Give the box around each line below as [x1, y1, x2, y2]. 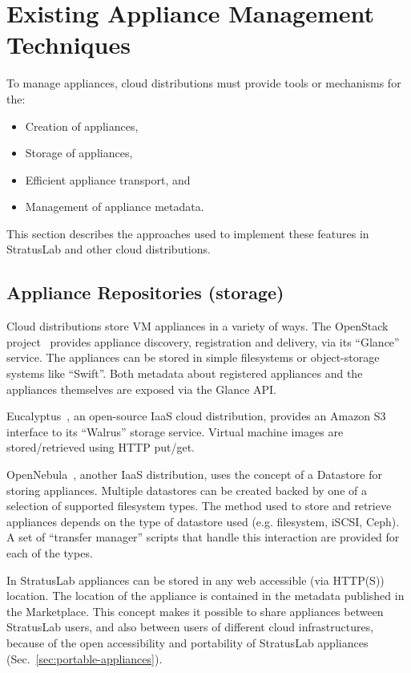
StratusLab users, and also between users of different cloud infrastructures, [6, 618, 374, 635]
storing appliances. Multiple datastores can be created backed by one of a [6, 481, 367, 498]
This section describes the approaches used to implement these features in [6, 225, 369, 241]
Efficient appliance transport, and [25, 171, 191, 188]
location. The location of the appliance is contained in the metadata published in [6, 587, 405, 604]
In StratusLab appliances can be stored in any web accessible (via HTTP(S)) [6, 571, 385, 588]
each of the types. [6, 544, 93, 561]
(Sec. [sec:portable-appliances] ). [6, 650, 163, 667]
